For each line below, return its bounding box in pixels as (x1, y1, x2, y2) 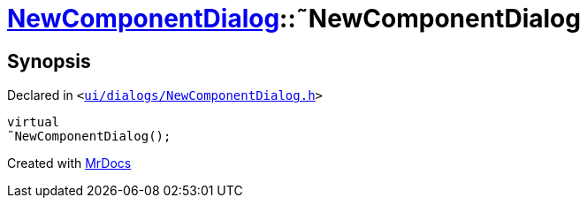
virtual (7, 115, 60, 130)
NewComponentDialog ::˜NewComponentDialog (7, 4, 581, 34)
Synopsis (7, 49, 91, 72)
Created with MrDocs (7, 156, 132, 171)
